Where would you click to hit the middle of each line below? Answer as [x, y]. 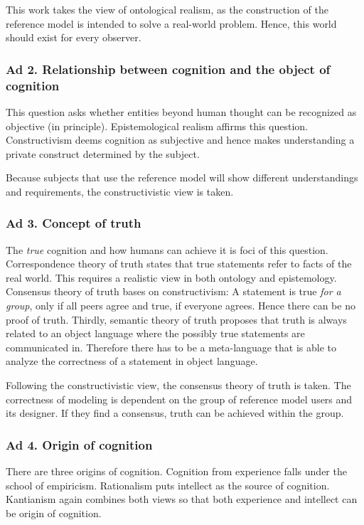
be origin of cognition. [54, 513]
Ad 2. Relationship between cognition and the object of [168, 69]
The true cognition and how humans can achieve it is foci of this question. [167, 249]
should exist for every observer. [74, 37]
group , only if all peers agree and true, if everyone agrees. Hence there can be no [181, 306]
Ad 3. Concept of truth [74, 223]
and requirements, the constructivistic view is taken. [120, 191]
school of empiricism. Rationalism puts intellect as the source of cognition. [168, 485]
